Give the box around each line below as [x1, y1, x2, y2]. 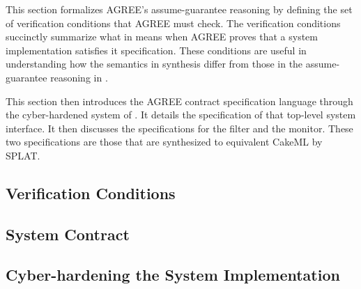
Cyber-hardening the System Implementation [6, 264, 340, 286]
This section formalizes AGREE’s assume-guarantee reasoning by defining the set [6, 2, 353, 16]
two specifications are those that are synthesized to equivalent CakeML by [6, 134, 323, 149]
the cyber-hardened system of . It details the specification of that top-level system [6, 107, 356, 122]
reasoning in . [50, 70, 108, 84]
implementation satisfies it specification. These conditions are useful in [6, 42, 307, 57]
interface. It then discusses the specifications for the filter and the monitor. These [6, 120, 353, 135]
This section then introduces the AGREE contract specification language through [6, 93, 353, 108]
